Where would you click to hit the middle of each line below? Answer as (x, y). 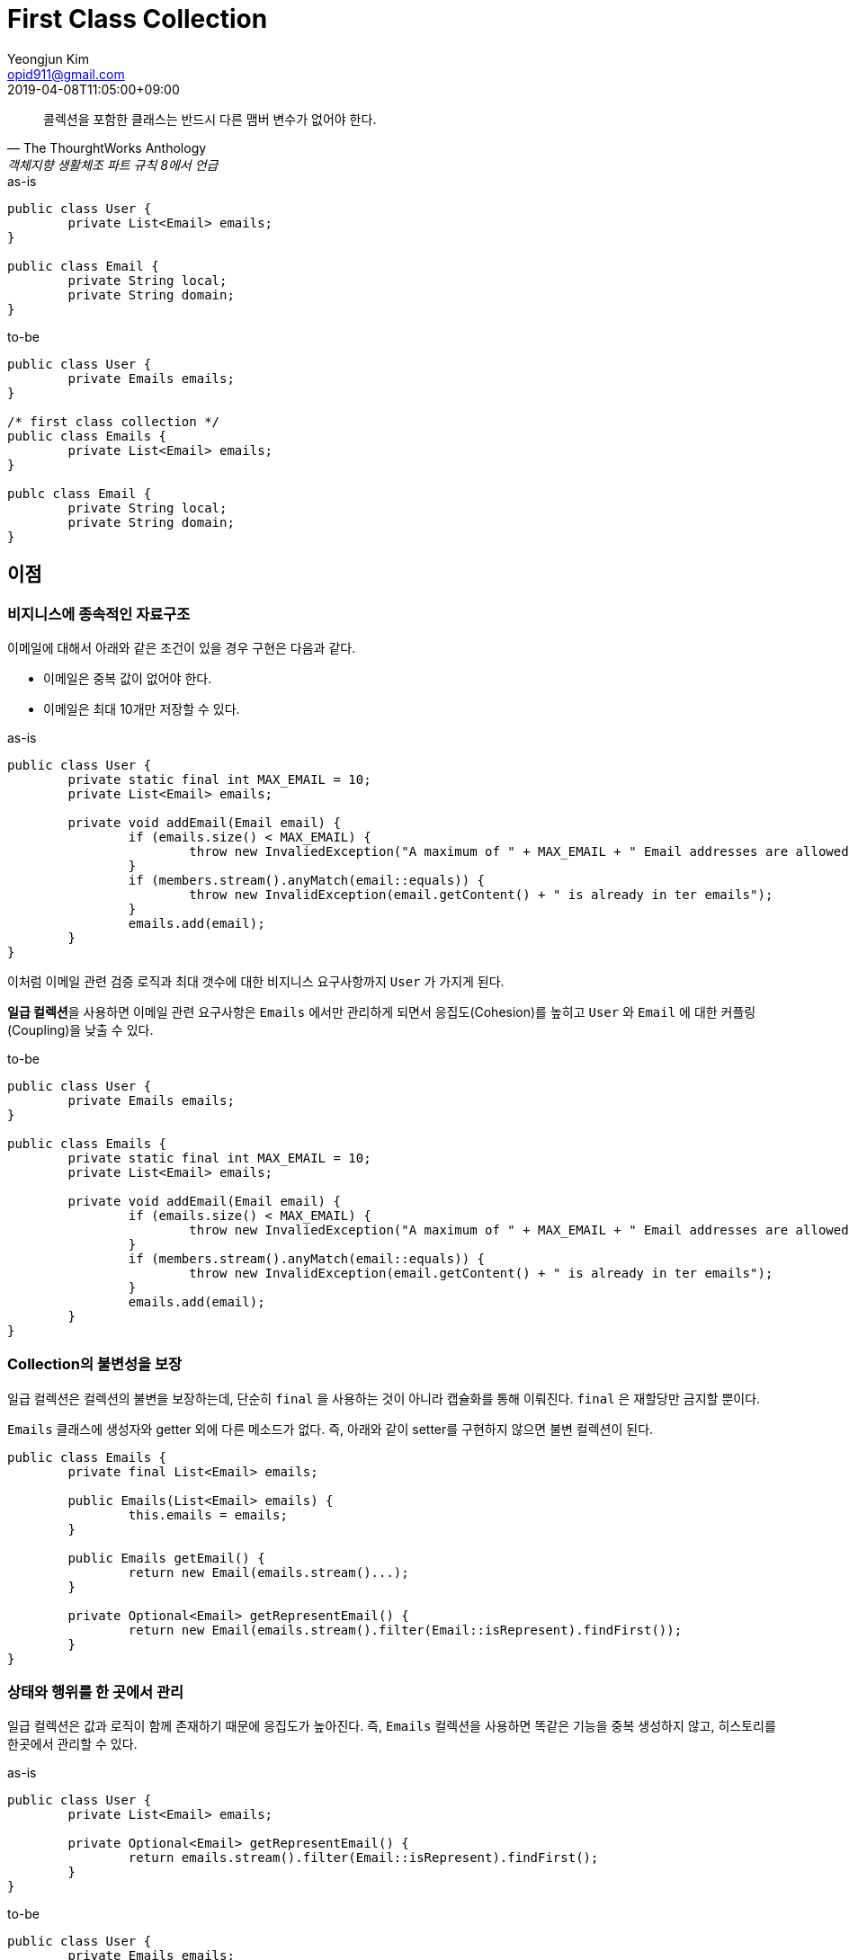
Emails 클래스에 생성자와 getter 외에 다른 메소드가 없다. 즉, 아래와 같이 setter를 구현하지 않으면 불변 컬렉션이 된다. (331, 1429)
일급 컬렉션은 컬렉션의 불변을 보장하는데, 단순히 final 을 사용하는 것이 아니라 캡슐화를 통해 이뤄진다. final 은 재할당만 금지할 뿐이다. (384, 1398)
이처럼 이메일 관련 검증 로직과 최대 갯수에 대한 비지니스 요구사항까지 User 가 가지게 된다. (256, 981)
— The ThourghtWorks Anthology (107, 147)
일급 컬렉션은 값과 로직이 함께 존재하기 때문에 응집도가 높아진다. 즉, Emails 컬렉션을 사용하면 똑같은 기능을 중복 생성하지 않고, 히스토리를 (392, 1726)
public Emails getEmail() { (166, 1558)
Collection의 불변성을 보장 (95, 1364)
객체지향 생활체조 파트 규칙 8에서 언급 (113, 165)
